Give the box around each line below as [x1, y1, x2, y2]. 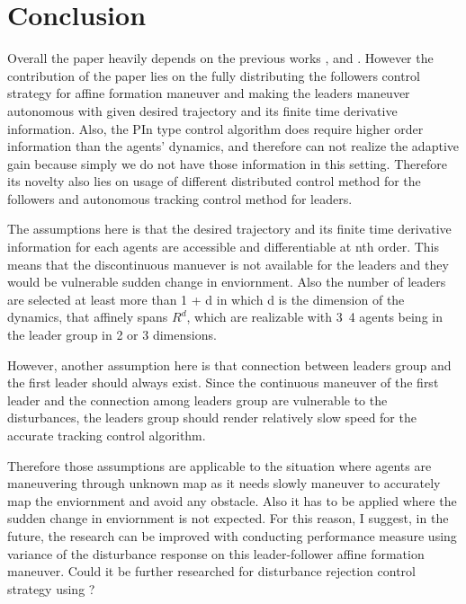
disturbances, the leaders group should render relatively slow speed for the [7, 408, 417, 427]
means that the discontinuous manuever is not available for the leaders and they [7, 254, 449, 273]
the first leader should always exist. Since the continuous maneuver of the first [7, 373, 439, 392]
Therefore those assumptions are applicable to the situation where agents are [7, 456, 432, 475]
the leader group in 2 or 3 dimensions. [7, 325, 217, 344]
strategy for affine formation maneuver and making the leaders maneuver [7, 84, 410, 102]
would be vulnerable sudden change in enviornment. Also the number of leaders [7, 272, 446, 291]
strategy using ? [7, 579, 95, 598]
